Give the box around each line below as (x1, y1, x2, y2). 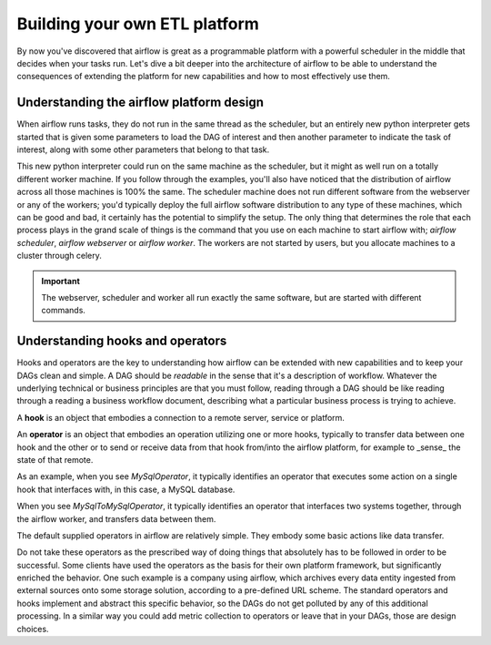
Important (41, 275, 81, 286)
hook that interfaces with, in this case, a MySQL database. (16, 484, 235, 495)
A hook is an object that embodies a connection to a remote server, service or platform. (16, 412, 346, 423)
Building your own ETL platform (16, 14, 259, 34)
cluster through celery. (16, 251, 102, 261)
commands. (41, 305, 86, 316)
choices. (16, 623, 49, 634)
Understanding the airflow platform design (16, 95, 264, 110)
